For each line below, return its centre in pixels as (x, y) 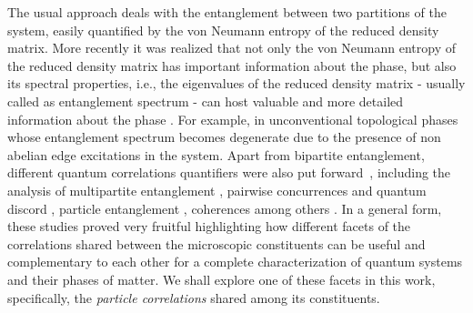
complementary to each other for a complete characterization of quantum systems (235, 262)
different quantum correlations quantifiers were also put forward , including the (229, 172)
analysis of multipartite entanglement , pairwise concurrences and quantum (217, 190)
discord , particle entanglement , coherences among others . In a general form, (225, 208)
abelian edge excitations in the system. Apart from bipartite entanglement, (216, 154)
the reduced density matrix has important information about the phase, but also (232, 65)
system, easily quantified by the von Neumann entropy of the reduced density (223, 30)
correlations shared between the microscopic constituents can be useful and (216, 243)
